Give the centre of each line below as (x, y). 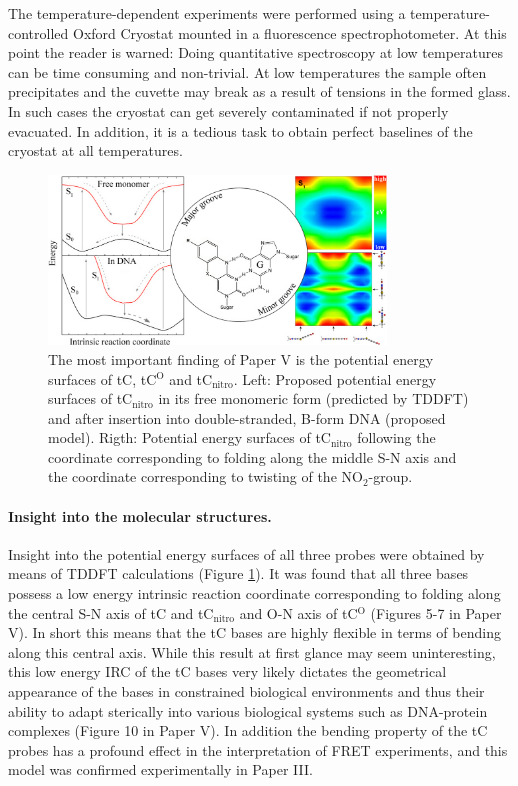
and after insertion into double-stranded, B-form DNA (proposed (247, 417)
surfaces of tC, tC (102, 378)
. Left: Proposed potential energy (335, 378)
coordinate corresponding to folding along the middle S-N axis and (252, 456)
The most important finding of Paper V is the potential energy (241, 358)
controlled (38, 32)
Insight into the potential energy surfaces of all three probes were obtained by (246, 553)
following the (396, 437)
